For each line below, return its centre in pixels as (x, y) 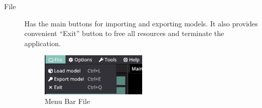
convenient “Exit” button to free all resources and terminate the (124, 33)
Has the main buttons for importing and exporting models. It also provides (141, 23)
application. (43, 43)
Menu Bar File (68, 101)
